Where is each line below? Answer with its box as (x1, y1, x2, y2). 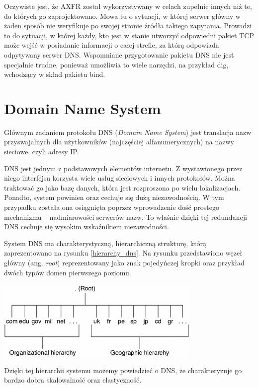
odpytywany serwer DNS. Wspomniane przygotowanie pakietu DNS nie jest (4, 49, 234, 60)
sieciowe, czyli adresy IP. (4, 146, 79, 157)
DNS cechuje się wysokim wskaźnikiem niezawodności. (4, 221, 169, 232)
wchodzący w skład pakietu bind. (4, 69, 105, 79)
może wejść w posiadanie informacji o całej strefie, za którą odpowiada (4, 40, 219, 50)
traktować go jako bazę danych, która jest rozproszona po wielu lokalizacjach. (4, 182, 241, 193)
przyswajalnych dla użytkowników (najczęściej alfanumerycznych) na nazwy (4, 136, 235, 147)
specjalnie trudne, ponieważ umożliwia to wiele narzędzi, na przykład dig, (4, 59, 229, 69)
